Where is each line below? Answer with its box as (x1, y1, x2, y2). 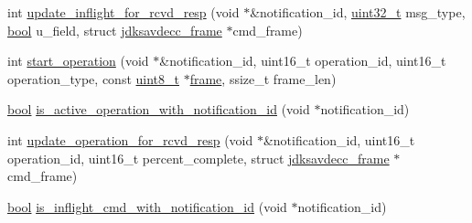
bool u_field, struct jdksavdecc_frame (7, 20, 222, 39)
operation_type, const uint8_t (7, 69, 179, 88)
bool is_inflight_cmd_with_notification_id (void (7, 196, 287, 216)
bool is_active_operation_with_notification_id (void (7, 100, 310, 119)
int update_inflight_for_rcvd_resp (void (7, 3, 240, 21)
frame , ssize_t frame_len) (189, 69, 337, 88)
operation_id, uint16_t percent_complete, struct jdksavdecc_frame (7, 148, 390, 167)
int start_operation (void (7, 51, 149, 70)
